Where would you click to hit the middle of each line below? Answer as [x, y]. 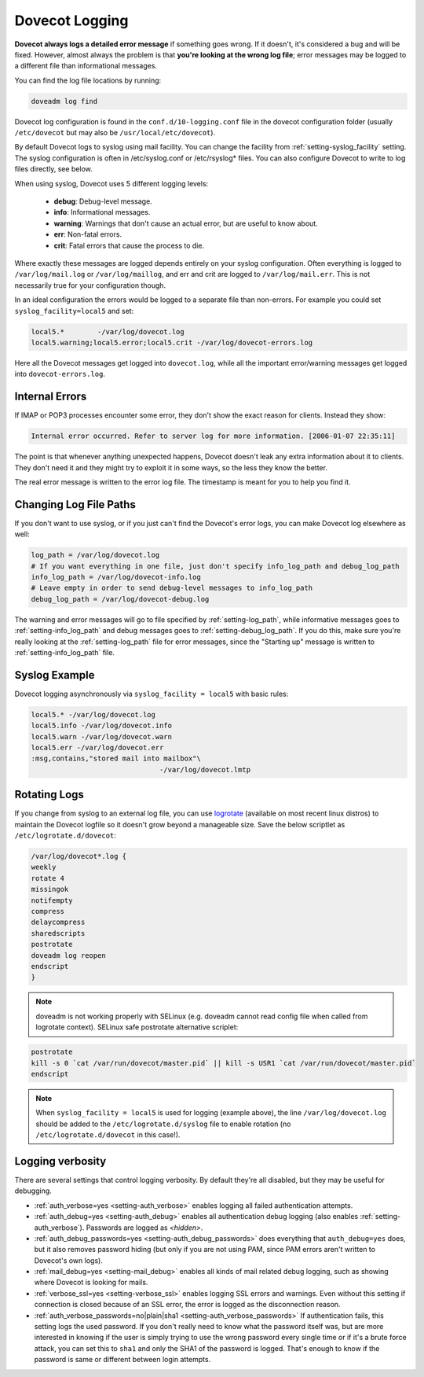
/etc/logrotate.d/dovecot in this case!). [108, 1135]
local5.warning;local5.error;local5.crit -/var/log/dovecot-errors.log [172, 342]
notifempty [52, 900]
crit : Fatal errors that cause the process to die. [129, 245]
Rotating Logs [49, 795]
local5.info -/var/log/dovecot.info [102, 726]
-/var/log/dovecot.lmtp [205, 769]
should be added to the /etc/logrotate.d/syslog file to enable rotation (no [163, 1124]
